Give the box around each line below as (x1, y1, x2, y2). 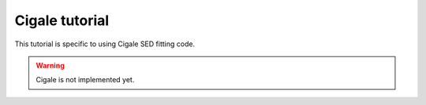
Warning (35, 60, 65, 70)
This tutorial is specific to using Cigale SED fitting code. (14, 39, 196, 49)
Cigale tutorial (14, 12, 110, 29)
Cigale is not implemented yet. (35, 75, 135, 85)
